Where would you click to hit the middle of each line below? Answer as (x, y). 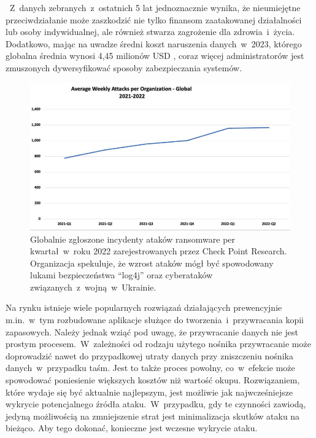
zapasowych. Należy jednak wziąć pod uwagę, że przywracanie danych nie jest (152, 331)
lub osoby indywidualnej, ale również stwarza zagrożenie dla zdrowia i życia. (150, 32)
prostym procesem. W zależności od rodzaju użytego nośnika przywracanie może (158, 344)
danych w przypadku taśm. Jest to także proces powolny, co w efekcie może (150, 368)
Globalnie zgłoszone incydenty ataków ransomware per (133, 239)
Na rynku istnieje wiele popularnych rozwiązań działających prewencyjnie (144, 307)
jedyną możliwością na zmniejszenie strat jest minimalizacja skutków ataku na (153, 416)
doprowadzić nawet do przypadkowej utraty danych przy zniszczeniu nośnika (149, 355)
